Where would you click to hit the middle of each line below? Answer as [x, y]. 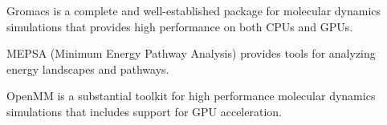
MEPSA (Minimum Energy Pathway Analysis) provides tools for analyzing [191, 53]
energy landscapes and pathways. [88, 69]
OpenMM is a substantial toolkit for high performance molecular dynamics [191, 96]
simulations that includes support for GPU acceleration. [144, 111]
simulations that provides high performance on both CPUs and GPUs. [180, 26]
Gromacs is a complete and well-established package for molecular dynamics [194, 10]
